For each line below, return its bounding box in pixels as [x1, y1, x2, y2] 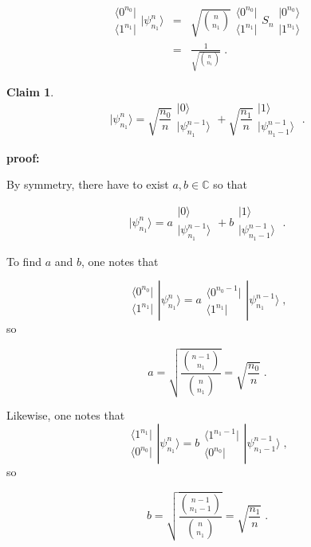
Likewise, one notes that [6, 407, 125, 424]
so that [213, 176, 248, 193]
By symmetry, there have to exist [6, 176, 169, 193]
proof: [6, 149, 40, 166]
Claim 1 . [6, 84, 54, 100]
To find [6, 252, 41, 269]
